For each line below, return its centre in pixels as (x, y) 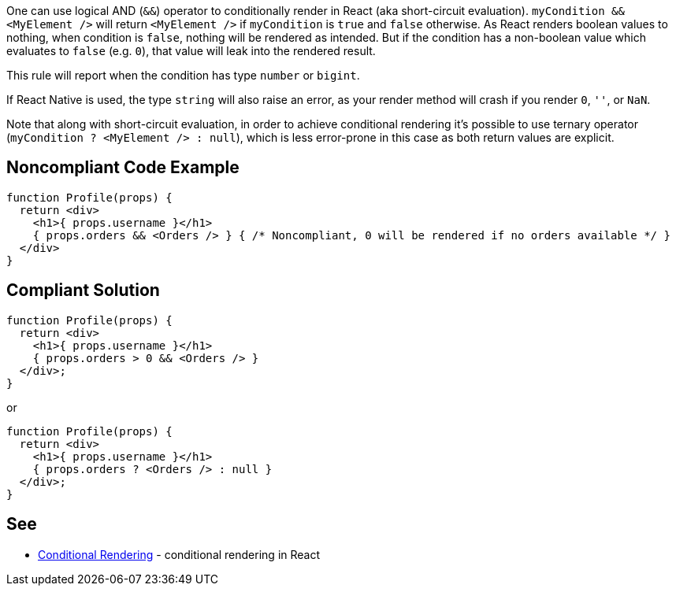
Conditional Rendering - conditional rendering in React (179, 554)
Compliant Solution (83, 290)
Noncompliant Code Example (123, 168)
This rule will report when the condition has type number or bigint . (183, 75)
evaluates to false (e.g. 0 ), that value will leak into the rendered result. (191, 51)
